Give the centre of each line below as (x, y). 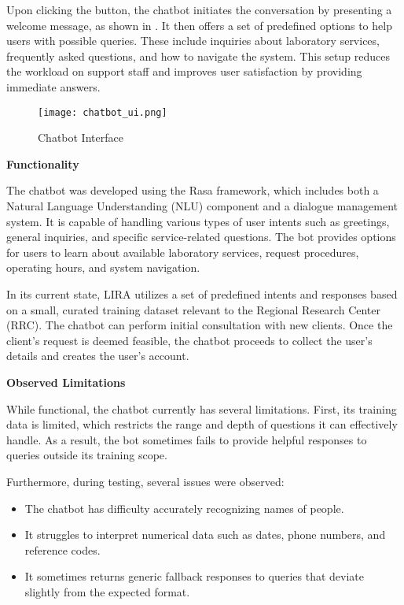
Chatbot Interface (81, 137)
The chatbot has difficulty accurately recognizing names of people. (184, 508)
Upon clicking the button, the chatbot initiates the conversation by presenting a (199, 9)
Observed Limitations (66, 382)
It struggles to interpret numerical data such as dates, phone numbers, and (205, 534)
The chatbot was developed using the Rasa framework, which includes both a (193, 190)
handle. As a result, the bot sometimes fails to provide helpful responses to (187, 439)
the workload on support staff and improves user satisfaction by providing (184, 71)
